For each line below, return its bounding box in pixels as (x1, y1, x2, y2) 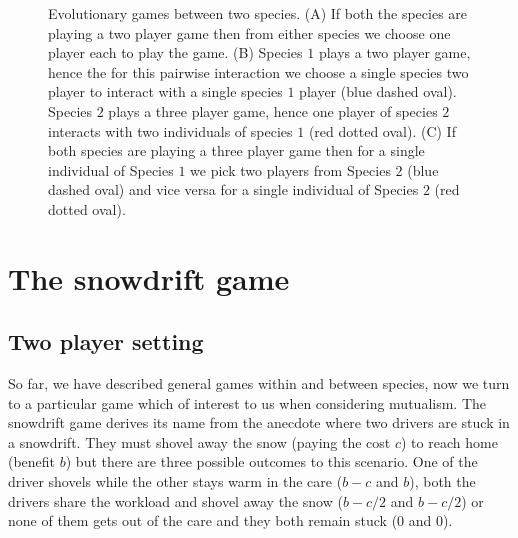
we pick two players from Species (190, 159, 391, 180)
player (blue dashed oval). (299, 81, 457, 102)
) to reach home (401, 431, 498, 452)
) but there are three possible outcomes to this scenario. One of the (65, 451, 478, 472)
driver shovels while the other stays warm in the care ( (8, 471, 343, 492)
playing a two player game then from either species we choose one (48, 22, 451, 43)
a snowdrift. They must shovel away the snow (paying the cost (8, 431, 391, 452)
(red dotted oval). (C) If (308, 120, 456, 141)
